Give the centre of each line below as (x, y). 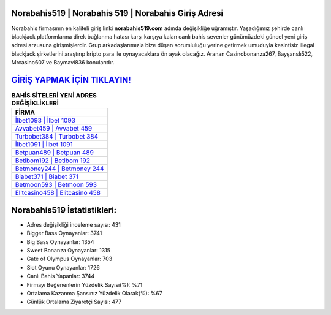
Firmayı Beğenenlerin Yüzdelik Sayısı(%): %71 (85, 284)
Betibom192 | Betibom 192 (52, 161)
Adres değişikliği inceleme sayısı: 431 (74, 224)
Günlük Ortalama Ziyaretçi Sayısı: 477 (74, 302)
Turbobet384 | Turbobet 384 (57, 137)
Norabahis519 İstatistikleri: (64, 210)
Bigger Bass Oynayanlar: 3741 (64, 233)
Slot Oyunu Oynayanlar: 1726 (63, 267)
